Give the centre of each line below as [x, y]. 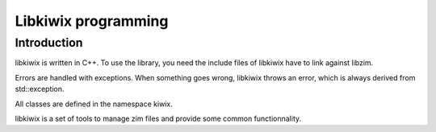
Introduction [49, 43]
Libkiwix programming [92, 21]
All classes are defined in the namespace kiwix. [94, 104]
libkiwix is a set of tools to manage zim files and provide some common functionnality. [158, 118]
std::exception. [40, 89]
